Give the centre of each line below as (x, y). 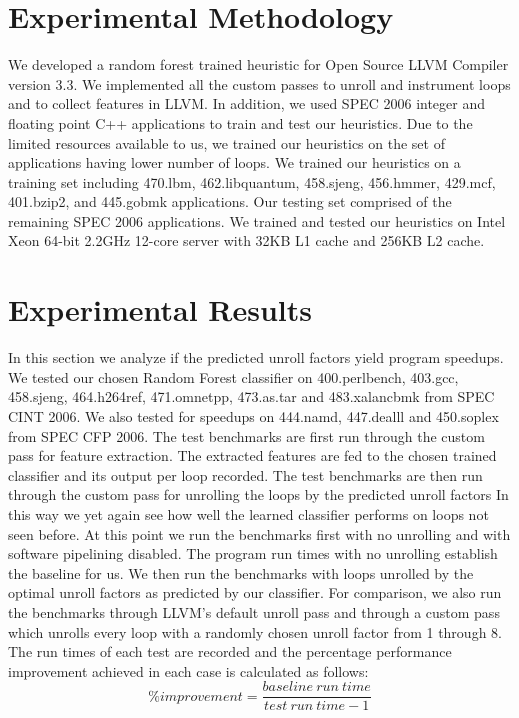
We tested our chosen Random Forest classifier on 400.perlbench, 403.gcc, (233, 376)
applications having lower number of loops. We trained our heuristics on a (234, 162)
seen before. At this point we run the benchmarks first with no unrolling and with (259, 533)
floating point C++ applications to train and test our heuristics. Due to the (240, 122)
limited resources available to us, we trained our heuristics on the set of (226, 142)
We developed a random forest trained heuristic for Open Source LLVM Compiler (258, 64)
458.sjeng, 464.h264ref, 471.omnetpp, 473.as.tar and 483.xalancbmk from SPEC (251, 396)
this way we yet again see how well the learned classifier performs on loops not (248, 513)
